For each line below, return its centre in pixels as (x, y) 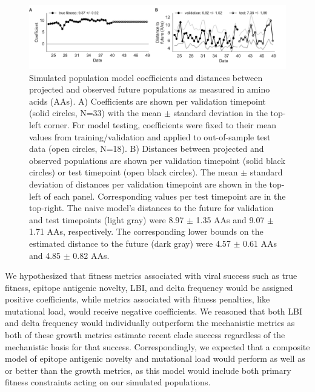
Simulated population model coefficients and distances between (146, 77)
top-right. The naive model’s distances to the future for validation (151, 208)
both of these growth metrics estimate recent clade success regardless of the (145, 335)
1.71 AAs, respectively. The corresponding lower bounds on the (146, 231)
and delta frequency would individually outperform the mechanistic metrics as (150, 323)
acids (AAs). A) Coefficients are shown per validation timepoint (148, 101)
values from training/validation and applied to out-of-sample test (150, 136)
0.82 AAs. (91, 255)
